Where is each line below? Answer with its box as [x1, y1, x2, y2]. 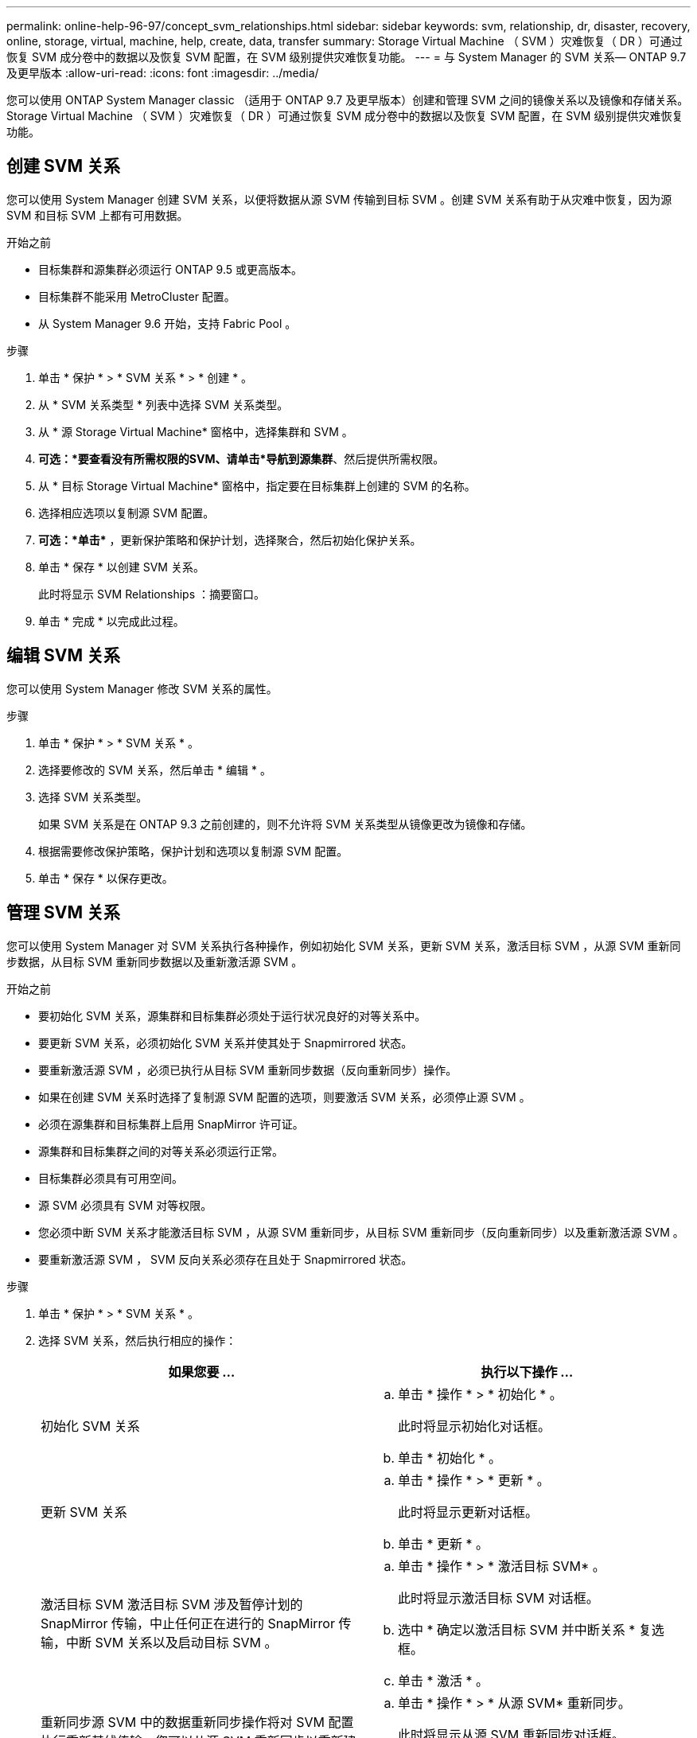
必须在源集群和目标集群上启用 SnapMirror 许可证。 [38, 1116, 304, 1131]
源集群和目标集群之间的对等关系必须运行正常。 [38, 1144, 283, 1158]
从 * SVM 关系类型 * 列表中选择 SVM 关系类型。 [38, 397, 289, 411]
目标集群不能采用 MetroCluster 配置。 [38, 289, 236, 303]
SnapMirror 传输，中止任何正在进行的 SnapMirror [41, 1615, 335, 1631]
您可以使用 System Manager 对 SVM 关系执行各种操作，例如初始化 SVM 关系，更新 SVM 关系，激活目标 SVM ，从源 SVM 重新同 [6, 938, 681, 953]
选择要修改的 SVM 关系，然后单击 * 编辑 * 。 [38, 762, 271, 777]
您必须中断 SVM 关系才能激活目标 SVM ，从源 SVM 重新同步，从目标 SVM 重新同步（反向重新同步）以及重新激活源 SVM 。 [38, 1225, 684, 1239]
